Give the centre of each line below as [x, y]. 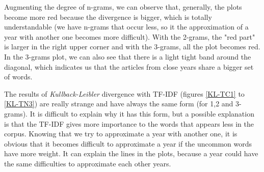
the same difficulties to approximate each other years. [88, 163]
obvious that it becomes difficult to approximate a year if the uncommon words [128, 143]
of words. [18, 77]
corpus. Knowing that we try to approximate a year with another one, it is [121, 134]
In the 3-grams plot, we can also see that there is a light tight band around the [128, 56]
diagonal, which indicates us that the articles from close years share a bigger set [129, 66]
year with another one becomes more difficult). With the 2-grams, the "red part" [130, 36]
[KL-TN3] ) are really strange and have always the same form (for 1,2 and [119, 104]
